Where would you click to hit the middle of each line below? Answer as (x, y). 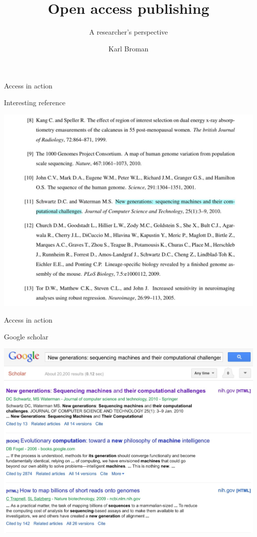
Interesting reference (35, 102)
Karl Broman (128, 48)
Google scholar (26, 336)
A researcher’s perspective (128, 32)
